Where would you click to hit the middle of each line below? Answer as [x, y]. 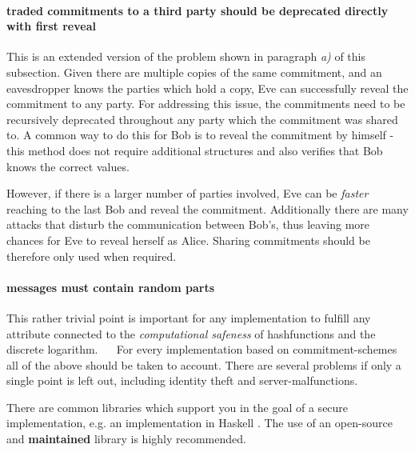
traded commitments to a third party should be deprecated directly [198, 10]
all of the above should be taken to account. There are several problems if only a [204, 364]
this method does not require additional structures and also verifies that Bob [195, 150]
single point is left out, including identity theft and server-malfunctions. [182, 380]
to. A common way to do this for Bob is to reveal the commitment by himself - [200, 135]
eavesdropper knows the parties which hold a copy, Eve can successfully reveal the [207, 88]
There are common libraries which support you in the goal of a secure [178, 407]
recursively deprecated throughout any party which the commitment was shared [202, 119]
